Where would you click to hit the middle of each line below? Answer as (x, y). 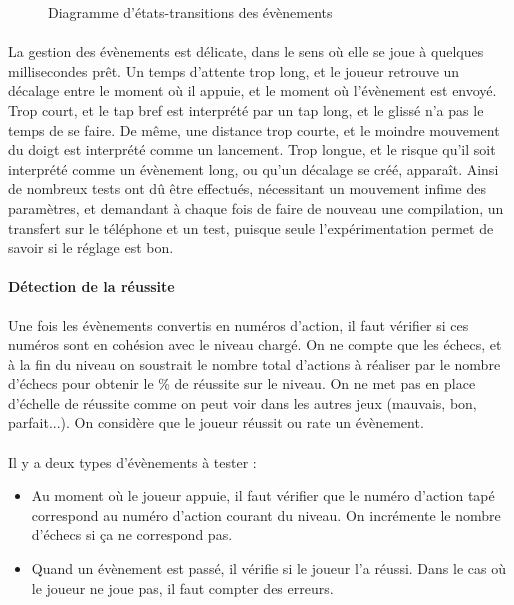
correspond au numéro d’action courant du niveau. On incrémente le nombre (266, 514)
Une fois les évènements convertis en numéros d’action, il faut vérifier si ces (238, 324)
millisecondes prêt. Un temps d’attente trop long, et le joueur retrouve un (234, 70)
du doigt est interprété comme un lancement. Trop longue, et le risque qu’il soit (252, 149)
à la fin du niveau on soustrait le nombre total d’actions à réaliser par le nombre (254, 363)
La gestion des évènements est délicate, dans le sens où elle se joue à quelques (246, 51)
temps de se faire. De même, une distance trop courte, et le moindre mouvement (254, 129)
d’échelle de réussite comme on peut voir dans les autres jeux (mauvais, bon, (242, 402)
